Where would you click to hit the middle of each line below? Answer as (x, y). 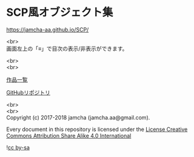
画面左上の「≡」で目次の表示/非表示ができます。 (67, 48)
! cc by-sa (18, 147)
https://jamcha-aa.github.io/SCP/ (48, 29)
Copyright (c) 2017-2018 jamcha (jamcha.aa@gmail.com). (78, 117)
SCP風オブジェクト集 (60, 12)
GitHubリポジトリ (28, 92)
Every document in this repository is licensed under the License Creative (97, 129)
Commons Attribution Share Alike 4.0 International (69, 135)
